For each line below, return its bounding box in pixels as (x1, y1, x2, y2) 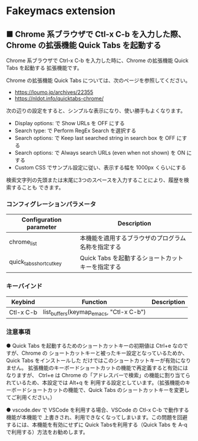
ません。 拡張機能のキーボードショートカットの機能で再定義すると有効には (6, 364, 189, 371)
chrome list (9, 237, 37, 247)
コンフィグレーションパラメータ (6, 200, 96, 208)
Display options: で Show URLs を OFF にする (14, 120, 125, 126)
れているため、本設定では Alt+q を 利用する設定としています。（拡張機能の (6, 379, 186, 386)
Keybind (11, 298, 35, 306)
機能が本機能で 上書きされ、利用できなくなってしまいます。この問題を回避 (6, 414, 187, 421)
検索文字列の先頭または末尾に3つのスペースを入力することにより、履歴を (6, 177, 184, 184)
